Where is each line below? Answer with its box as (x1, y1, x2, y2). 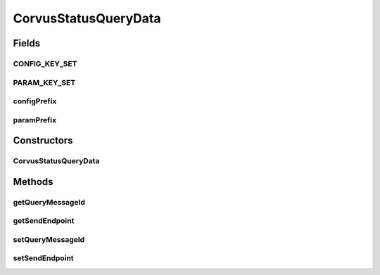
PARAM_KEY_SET (13, 77, 76, 87)
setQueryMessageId (13, 234, 85, 244)
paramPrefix (13, 115, 57, 124)
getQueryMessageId (13, 197, 86, 207)
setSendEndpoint (13, 253, 74, 263)
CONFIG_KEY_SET (13, 58, 77, 68)
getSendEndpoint (13, 216, 75, 226)
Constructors (13, 134, 73, 147)
